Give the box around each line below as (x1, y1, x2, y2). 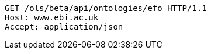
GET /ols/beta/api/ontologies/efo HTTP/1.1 (5, 3, 207, 13)
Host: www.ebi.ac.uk (5, 13, 99, 22)
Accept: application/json (5, 22, 123, 31)
